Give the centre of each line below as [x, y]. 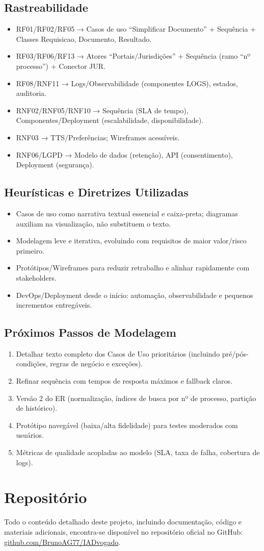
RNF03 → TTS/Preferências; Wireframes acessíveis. [98, 137]
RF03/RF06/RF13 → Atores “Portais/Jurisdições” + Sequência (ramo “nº [133, 56]
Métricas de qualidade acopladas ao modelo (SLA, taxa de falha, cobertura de [138, 452]
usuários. [30, 435]
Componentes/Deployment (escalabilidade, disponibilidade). [110, 120]
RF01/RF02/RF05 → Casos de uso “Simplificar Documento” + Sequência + [136, 29]
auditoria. [31, 93]
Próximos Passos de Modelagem [90, 332]
